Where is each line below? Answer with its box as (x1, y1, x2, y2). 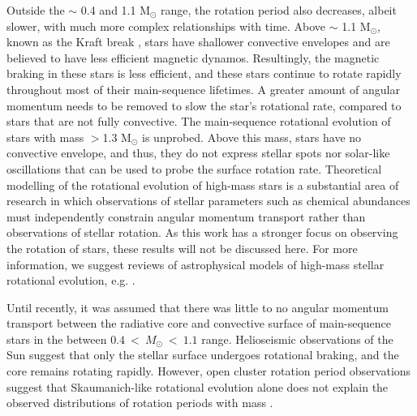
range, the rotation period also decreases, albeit (161, 2, 397, 18)
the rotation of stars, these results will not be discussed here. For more (6, 239, 358, 256)
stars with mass (6, 128, 84, 145)
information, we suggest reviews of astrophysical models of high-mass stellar (6, 255, 385, 272)
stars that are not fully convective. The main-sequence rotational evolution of (6, 113, 391, 130)
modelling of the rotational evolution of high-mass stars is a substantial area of (6, 176, 399, 193)
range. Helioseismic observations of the (201, 330, 393, 347)
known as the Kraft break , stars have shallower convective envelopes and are (6, 33, 390, 50)
